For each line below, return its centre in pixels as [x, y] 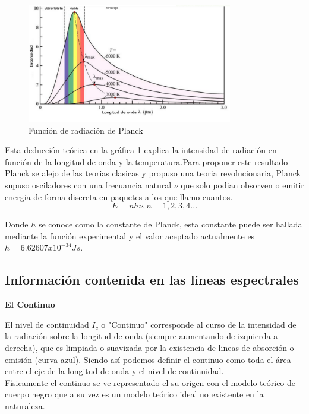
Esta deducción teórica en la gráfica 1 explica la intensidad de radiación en [141, 150]
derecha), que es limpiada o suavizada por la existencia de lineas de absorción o [149, 347]
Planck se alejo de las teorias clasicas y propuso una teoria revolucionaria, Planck [153, 173]
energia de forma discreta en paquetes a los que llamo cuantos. [119, 196]
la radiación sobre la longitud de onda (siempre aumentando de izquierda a [141, 336]
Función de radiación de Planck [86, 130]
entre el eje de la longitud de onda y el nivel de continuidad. [114, 371]
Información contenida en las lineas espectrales [152, 279]
